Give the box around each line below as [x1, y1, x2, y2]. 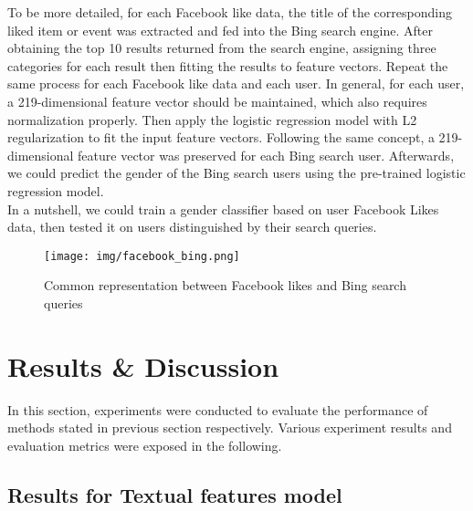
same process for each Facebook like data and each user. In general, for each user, [7, 74, 465, 93]
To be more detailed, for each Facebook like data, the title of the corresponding [7, 3, 452, 21]
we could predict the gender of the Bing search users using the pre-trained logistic [7, 163, 466, 182]
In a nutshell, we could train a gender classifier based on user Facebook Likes [7, 199, 439, 218]
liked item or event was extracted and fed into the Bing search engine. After [7, 20, 433, 39]
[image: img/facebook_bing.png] [44, 249, 240, 263]
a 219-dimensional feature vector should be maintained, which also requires [7, 91, 427, 110]
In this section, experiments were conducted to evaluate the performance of [7, 400, 428, 419]
